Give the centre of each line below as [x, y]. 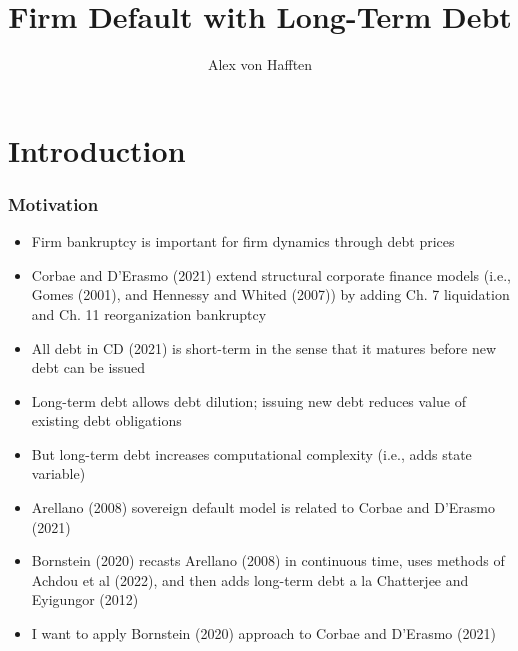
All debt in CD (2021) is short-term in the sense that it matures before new [264, 347]
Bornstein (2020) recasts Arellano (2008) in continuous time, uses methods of [268, 560]
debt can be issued [88, 367]
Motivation [53, 203]
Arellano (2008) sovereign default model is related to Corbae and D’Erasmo [263, 507]
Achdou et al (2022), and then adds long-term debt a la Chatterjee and [250, 579]
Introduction [97, 149]
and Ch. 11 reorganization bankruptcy [149, 313]
